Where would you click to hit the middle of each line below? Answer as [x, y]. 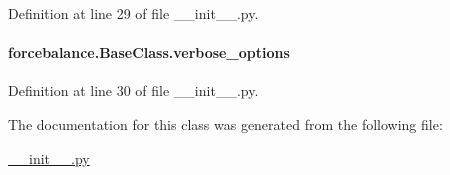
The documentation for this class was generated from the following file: [225, 123]
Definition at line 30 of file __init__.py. [133, 90]
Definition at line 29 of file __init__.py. [133, 13]
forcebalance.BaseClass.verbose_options [149, 52]
